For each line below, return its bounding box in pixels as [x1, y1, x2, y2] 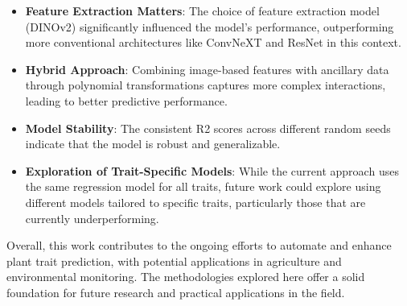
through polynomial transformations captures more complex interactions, [25, 76, 386, 93]
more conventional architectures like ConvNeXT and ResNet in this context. [25, 34, 401, 51]
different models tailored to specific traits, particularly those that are [25, 193, 366, 210]
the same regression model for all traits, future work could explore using [25, 178, 381, 195]
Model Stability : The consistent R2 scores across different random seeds [25, 119, 391, 136]
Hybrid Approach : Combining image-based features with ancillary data [25, 60, 389, 77]
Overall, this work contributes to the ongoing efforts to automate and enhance [6, 237, 392, 254]
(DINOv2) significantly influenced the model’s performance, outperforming [25, 18, 394, 35]
